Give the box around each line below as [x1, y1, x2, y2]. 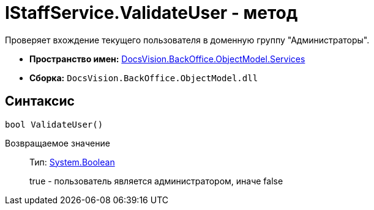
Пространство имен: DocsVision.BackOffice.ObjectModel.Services [29, 53, 305, 64]
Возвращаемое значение [5, 137, 110, 148]
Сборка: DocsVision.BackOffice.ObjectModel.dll [29, 72, 258, 83]
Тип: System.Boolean [29, 156, 115, 167]
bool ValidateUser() [5, 119, 103, 129]
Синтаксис [5, 93, 75, 109]
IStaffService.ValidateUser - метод [5, 2, 298, 23]
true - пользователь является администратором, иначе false [29, 175, 283, 186]
